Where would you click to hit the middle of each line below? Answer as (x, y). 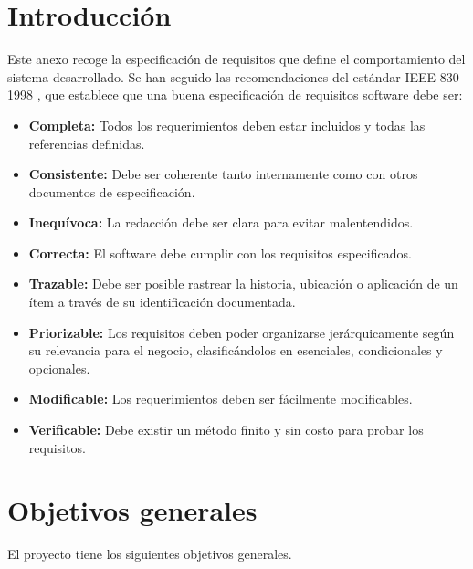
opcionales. (59, 368)
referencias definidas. (87, 143)
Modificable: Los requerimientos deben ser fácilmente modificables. (221, 399)
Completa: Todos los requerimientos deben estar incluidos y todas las (227, 125)
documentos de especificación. (112, 191)
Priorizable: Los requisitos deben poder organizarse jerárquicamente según (242, 332)
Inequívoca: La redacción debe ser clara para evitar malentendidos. (221, 222)
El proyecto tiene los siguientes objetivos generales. (150, 554)
